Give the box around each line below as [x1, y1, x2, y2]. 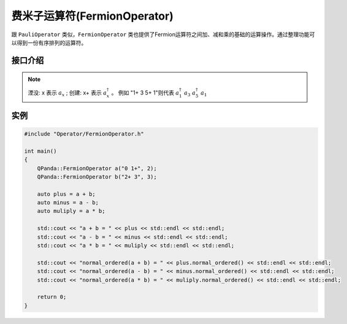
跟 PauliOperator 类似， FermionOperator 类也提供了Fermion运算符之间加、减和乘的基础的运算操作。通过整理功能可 [11, 31, 315, 38]
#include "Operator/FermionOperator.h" [24, 130, 144, 137]
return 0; [37, 293, 67, 301]
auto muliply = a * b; [37, 207, 105, 215]
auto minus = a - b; [37, 199, 99, 206]
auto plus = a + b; [37, 190, 96, 198]
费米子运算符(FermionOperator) [11, 9, 174, 23]
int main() [24, 147, 57, 155]
